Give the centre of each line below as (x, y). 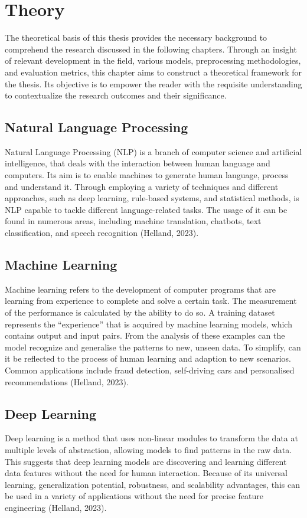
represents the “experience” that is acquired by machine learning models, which (148, 324)
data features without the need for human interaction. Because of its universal (146, 473)
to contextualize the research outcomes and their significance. (116, 95)
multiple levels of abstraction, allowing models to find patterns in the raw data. (148, 449)
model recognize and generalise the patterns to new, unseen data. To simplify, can (153, 347)
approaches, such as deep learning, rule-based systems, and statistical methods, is (152, 198)
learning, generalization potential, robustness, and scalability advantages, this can (152, 484)
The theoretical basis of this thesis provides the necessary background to (136, 37)
